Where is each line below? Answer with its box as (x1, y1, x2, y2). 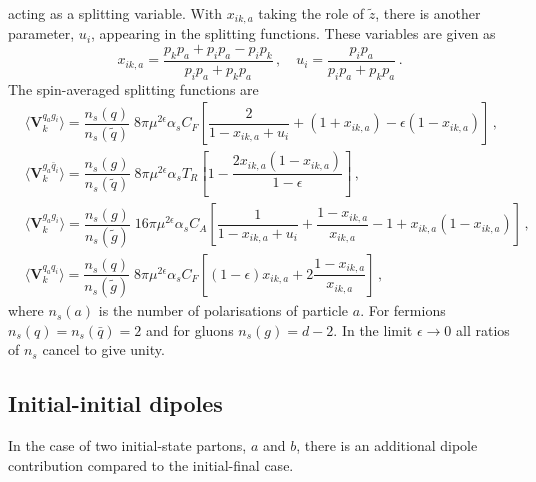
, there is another (375, 3, 481, 23)
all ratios (456, 319, 510, 340)
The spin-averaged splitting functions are (8, 78, 259, 99)
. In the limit (333, 319, 413, 340)
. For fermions (360, 300, 446, 321)
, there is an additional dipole (296, 435, 478, 456)
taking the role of (258, 3, 365, 23)
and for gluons (146, 319, 234, 340)
